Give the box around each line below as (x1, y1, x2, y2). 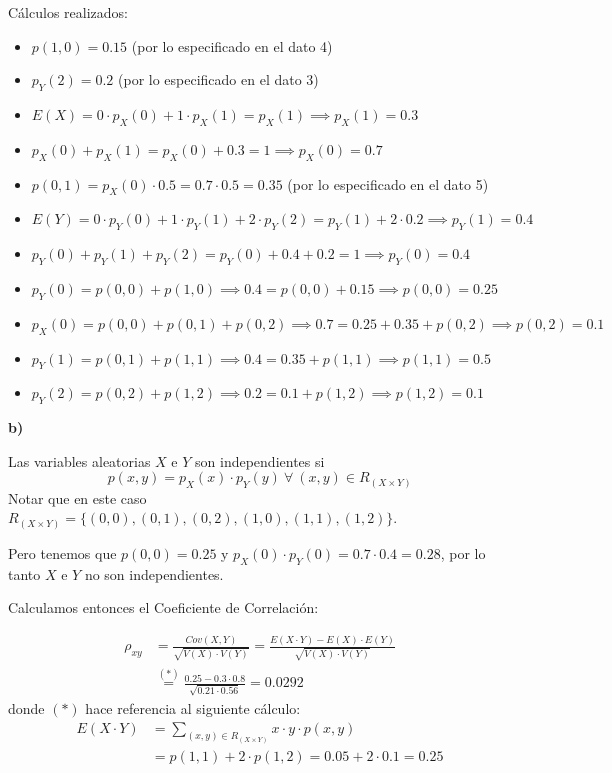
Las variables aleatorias (8, 450, 151, 471)
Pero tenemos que (8, 542, 117, 563)
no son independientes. (84, 563, 224, 584)
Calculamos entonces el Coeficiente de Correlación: (8, 597, 319, 618)
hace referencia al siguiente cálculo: (85, 697, 301, 718)
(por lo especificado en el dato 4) (131, 35, 333, 56)
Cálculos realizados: (8, 2, 128, 22)
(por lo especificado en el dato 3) (118, 69, 319, 90)
